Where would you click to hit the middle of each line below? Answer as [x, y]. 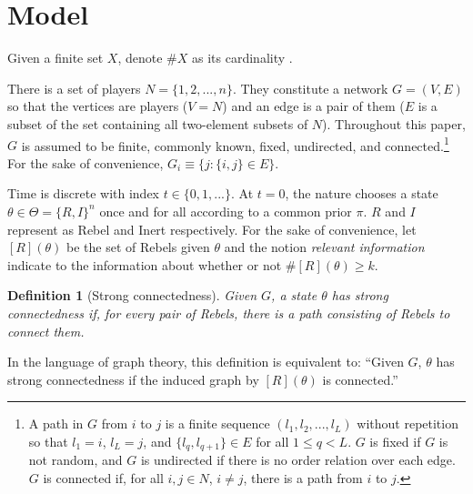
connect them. [46, 331]
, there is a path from [303, 477]
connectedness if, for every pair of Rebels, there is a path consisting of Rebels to [229, 313]
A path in [56, 423]
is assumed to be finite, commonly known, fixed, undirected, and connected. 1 [235, 144]
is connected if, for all [103, 477]
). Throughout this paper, [394, 123]
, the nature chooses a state [362, 193]
